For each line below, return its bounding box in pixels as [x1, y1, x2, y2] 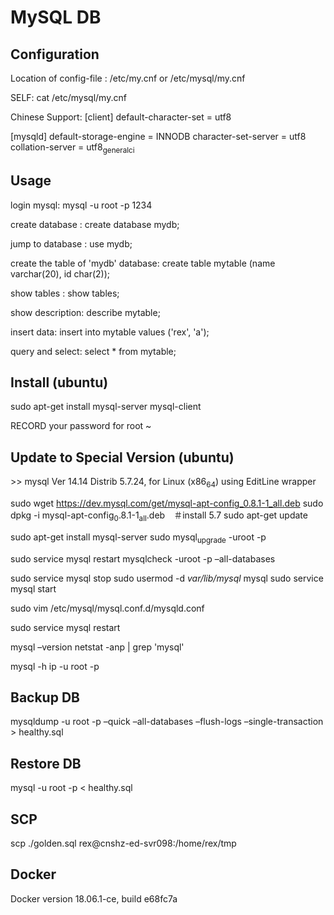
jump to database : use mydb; [10, 237, 133, 250]
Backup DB [10, 689, 80, 706]
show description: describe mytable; [10, 306, 161, 318]
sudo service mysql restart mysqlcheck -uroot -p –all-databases [10, 552, 276, 565]
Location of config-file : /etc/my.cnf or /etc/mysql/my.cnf [10, 72, 246, 84]
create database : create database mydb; [10, 218, 180, 230]
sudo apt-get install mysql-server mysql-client [10, 401, 202, 413]
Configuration [10, 46, 100, 63]
